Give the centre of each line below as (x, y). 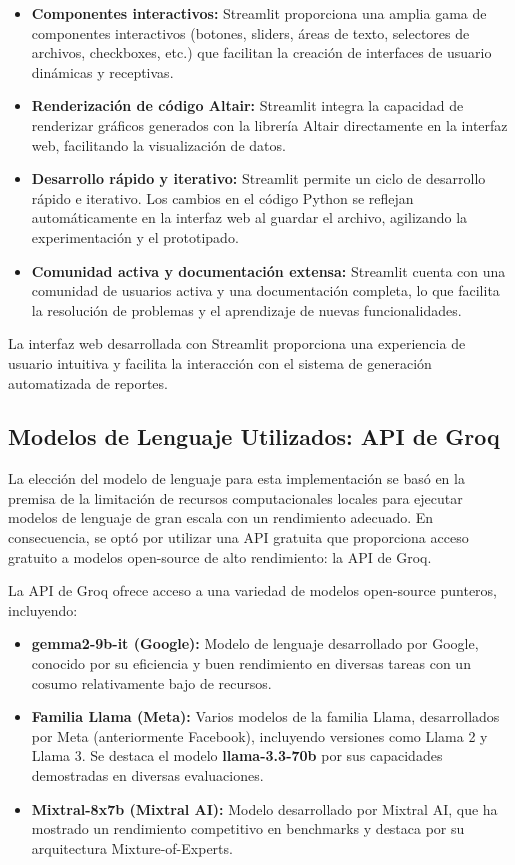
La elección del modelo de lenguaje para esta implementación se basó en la (236, 478)
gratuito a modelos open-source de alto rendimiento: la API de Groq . (220, 556)
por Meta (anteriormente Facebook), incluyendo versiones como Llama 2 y (259, 735)
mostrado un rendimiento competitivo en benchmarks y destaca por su (248, 828)
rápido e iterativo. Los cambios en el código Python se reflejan (222, 197)
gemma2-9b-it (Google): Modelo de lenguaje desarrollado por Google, (255, 643)
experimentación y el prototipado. (135, 236)
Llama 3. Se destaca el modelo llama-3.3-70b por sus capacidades (237, 755)
